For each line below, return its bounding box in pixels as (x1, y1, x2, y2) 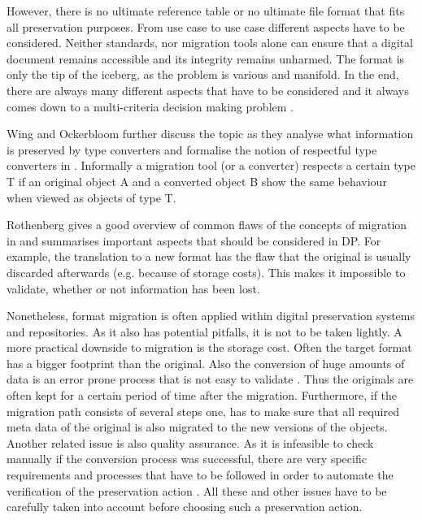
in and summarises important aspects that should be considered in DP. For (7, 232, 381, 249)
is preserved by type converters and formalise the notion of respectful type (7, 141, 377, 158)
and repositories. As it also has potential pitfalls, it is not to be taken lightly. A (7, 323, 402, 340)
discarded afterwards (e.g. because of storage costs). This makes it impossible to (7, 263, 406, 280)
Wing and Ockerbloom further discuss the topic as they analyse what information (7, 125, 414, 142)
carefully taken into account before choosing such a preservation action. (7, 498, 363, 515)
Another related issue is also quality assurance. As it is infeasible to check (7, 434, 374, 451)
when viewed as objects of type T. (7, 188, 176, 206)
